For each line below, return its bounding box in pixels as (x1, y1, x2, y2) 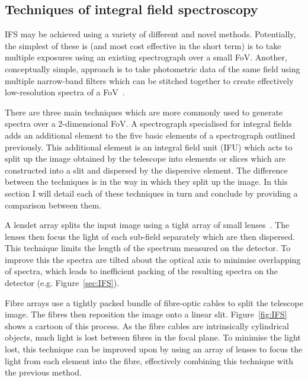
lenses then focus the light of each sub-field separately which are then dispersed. (5, 230, 295, 242)
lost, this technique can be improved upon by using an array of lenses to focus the (5, 343, 303, 355)
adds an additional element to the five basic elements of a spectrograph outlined (5, 129, 296, 141)
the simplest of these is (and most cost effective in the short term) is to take (5, 39, 281, 52)
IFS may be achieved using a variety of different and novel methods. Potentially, (5, 28, 296, 40)
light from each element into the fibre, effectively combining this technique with (5, 354, 294, 367)
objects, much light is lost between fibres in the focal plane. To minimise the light (5, 331, 301, 344)
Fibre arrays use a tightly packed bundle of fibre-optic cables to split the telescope (5, 296, 303, 309)
